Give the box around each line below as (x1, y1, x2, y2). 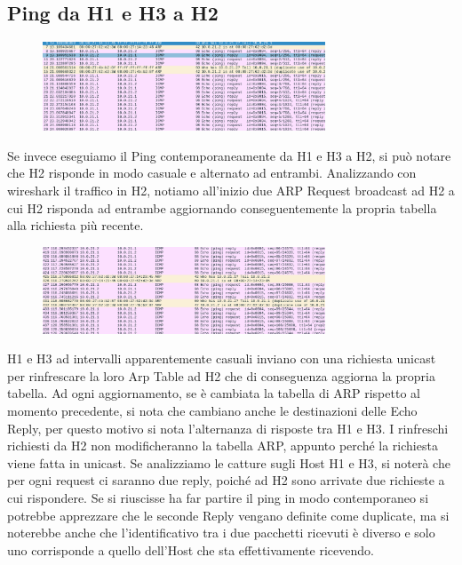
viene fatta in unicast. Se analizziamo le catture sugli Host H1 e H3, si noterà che (7, 453, 450, 472)
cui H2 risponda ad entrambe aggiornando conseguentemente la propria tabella (7, 198, 437, 217)
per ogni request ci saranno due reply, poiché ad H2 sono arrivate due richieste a (7, 471, 445, 489)
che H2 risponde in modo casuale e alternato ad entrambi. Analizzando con (7, 163, 417, 182)
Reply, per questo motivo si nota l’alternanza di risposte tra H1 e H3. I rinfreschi (7, 418, 449, 437)
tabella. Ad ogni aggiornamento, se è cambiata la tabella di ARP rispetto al (7, 384, 420, 402)
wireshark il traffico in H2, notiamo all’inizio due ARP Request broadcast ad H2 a (7, 181, 455, 200)
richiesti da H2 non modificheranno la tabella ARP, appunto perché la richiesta (7, 436, 438, 455)
